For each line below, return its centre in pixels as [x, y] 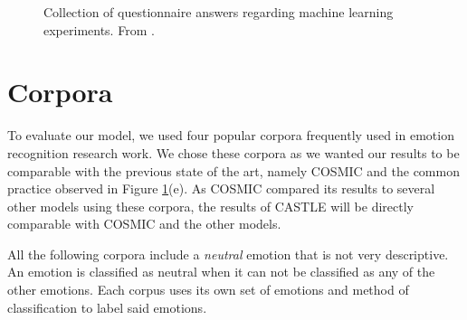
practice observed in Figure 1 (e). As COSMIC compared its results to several [221, 188]
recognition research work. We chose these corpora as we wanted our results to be [233, 152]
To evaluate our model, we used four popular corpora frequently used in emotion [231, 135]
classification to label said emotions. [107, 307]
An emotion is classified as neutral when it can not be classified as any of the [221, 272]
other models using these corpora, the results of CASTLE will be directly [210, 206]
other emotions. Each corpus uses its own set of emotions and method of [208, 290]
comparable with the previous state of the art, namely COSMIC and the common [233, 170]
